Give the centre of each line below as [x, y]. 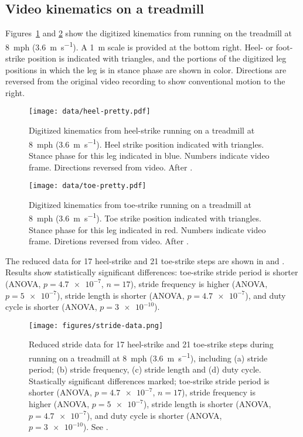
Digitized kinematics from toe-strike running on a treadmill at [140, 204]
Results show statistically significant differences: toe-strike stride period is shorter [152, 272]
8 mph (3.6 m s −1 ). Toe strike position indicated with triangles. [145, 217]
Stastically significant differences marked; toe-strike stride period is [149, 380]
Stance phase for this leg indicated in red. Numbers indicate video [147, 229]
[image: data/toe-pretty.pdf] [88, 186]
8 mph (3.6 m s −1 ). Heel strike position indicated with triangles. [147, 143]
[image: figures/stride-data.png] [96, 325]
